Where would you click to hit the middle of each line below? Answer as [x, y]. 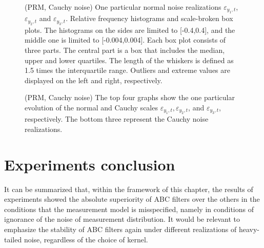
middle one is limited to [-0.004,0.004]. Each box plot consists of [125, 40]
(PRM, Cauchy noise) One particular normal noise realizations [123, 7]
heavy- [249, 229]
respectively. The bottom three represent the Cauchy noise [117, 119]
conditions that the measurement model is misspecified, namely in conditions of [129, 209]
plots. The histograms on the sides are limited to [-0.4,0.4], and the [130, 30]
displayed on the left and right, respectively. [94, 80]
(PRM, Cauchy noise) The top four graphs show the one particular [130, 97]
